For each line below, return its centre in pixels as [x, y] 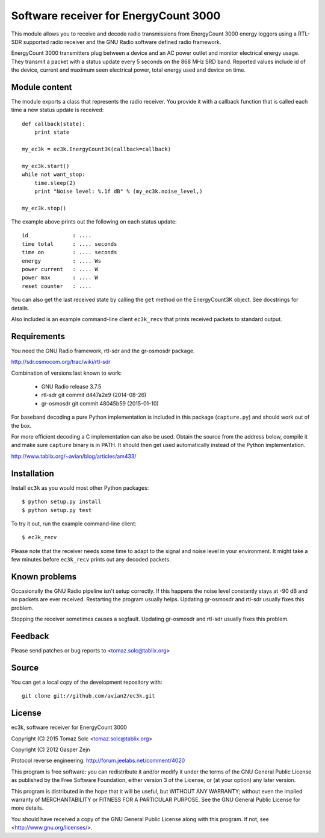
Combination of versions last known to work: [67, 373]
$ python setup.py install [62, 502]
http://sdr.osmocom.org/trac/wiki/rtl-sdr [61, 362]
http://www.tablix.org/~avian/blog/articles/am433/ [74, 456]
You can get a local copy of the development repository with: [87, 682]
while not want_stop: [54, 174]
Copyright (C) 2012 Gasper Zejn [51, 749]
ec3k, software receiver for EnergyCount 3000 [69, 727]
